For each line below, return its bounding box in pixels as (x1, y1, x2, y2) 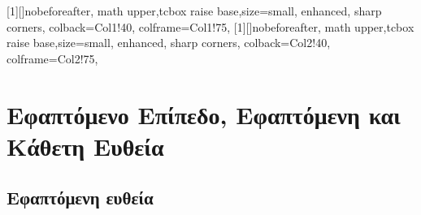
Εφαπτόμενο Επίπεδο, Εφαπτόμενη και (7, 97, 401, 131)
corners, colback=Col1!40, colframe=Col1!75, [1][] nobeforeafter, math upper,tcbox (7, 18, 414, 35)
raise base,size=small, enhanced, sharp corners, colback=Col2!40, (7, 34, 331, 51)
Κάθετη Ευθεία (7, 129, 164, 162)
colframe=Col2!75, (7, 49, 98, 67)
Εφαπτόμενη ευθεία (7, 185, 154, 210)
